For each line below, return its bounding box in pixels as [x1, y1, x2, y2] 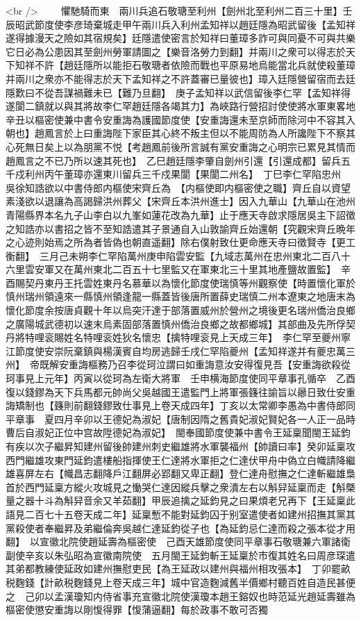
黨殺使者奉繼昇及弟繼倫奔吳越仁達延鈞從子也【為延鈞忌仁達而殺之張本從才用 [6, 520, 355, 535]
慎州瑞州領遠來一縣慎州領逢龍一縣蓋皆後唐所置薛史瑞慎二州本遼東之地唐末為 [6, 289, 355, 304]
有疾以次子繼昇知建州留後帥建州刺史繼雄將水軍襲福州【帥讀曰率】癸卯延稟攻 [6, 439, 355, 453]
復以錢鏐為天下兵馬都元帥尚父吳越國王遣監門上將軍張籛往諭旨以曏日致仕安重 [6, 384, 355, 399]
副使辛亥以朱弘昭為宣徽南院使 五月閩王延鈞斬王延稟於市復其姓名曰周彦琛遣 [6, 547, 355, 562]
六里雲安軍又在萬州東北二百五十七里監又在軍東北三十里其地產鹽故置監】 [6, 262, 331, 276]
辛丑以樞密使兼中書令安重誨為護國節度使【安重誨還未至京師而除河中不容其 [6, 112, 346, 126]
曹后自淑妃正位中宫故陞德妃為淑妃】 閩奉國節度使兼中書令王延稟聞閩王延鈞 [6, 425, 351, 440]
